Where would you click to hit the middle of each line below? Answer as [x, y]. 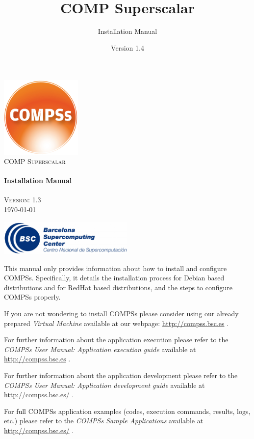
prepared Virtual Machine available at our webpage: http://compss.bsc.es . [116, 323]
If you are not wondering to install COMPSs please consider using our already [121, 314]
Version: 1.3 [23, 200]
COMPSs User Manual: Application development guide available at [104, 385]
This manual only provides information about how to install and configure [115, 268]
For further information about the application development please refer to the [121, 375]
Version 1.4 [127, 47]
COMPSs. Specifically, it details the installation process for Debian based [114, 278]
